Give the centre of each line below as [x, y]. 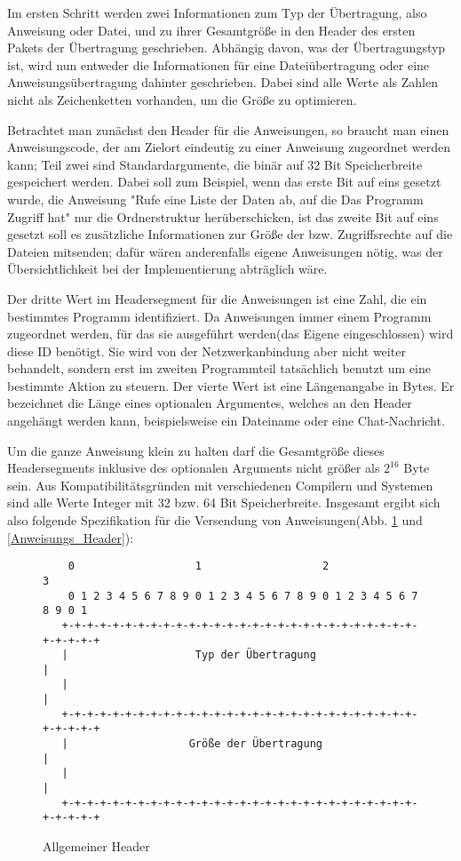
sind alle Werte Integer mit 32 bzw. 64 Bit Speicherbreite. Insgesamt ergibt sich [224, 502]
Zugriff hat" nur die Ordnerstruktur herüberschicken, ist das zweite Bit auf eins [223, 216]
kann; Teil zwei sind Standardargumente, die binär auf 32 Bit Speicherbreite [215, 164]
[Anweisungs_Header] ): [71, 537]
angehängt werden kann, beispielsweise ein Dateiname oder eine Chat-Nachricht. [226, 421]
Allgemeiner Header [96, 846]
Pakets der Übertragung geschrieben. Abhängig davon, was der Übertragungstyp [227, 48]
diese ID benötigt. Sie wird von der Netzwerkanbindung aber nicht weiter [207, 351]
